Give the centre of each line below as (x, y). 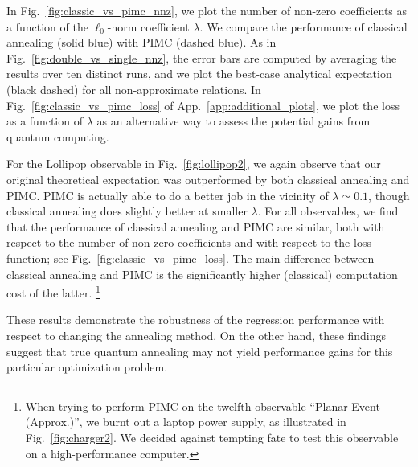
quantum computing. (58, 136)
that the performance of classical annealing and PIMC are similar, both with (196, 226)
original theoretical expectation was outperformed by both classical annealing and (208, 179)
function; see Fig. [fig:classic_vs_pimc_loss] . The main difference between (191, 258)
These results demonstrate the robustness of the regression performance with (196, 320)
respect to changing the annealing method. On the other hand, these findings (197, 335)
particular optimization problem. (87, 367)
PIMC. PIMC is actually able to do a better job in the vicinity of (168, 195)
